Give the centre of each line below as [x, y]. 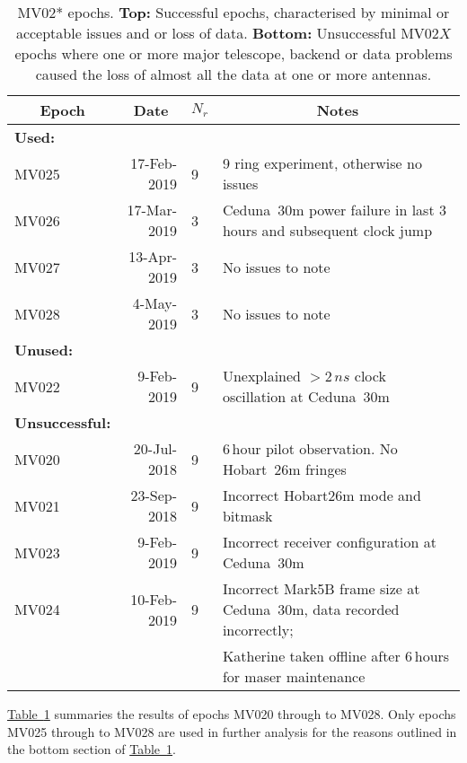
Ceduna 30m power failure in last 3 [334, 210]
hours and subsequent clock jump [327, 230]
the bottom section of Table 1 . [92, 749]
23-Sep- [154, 495]
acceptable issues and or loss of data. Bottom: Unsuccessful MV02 [227, 33]
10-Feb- [154, 599]
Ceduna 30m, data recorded [311, 609]
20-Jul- [155, 448]
